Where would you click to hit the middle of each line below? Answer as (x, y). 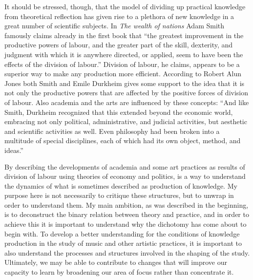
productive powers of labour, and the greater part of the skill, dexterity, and (119, 45)
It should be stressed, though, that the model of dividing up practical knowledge (125, 6)
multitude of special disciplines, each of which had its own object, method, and (123, 140)
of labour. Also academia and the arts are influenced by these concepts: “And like (127, 102)
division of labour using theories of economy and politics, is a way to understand (125, 176)
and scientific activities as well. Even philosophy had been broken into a (112, 131)
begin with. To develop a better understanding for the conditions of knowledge (122, 233)
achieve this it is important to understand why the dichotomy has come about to (126, 224)
